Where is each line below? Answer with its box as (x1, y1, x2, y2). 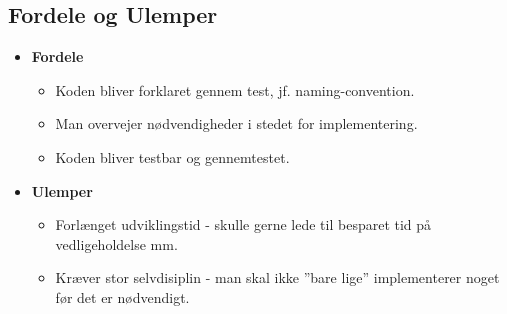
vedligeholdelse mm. (55, 233, 178, 254)
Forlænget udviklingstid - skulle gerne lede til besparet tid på (55, 214, 432, 235)
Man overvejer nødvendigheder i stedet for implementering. (55, 113, 418, 134)
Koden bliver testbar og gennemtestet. (55, 146, 290, 167)
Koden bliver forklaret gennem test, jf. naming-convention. (55, 79, 415, 100)
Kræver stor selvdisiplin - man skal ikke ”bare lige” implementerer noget (55, 267, 500, 288)
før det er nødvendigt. (55, 286, 190, 307)
